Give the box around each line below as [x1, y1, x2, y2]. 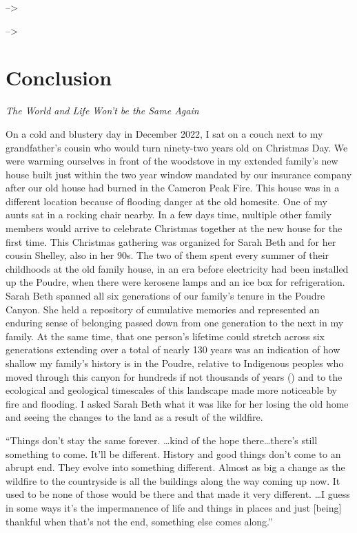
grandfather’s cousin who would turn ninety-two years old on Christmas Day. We [6, 140, 348, 154]
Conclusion [6, 63, 112, 92]
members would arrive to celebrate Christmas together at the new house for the [6, 221, 343, 236]
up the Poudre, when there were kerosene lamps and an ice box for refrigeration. [6, 275, 345, 289]
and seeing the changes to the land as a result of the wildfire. [6, 410, 263, 424]
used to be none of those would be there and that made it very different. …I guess [6, 487, 350, 501]
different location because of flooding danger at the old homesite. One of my [6, 194, 327, 208]
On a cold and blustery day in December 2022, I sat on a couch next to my [6, 126, 323, 140]
